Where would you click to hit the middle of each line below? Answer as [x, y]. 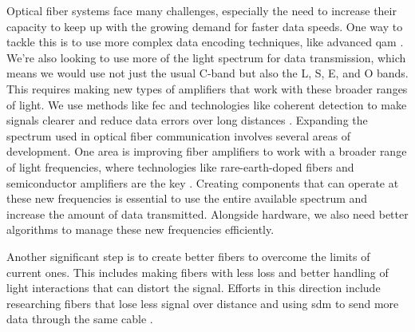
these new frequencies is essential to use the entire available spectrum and [187, 198]
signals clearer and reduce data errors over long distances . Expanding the [187, 120]
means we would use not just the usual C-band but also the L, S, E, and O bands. [207, 73]
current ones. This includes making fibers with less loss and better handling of [198, 272]
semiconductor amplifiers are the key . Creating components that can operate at [203, 182]
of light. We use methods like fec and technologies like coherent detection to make [207, 104]
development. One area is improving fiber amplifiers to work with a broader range [207, 151]
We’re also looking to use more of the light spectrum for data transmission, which [206, 57]
